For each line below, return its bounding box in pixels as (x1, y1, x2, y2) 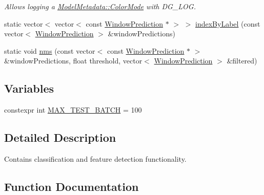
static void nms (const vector (4, 45, 95, 56)
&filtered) (227, 55, 257, 66)
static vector (4, 18, 43, 29)
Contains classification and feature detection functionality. (4, 153, 187, 164)
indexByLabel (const (195, 18, 260, 29)
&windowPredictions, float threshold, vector (4, 55, 143, 66)
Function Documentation (4, 178, 139, 194)
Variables (4, 80, 54, 96)
